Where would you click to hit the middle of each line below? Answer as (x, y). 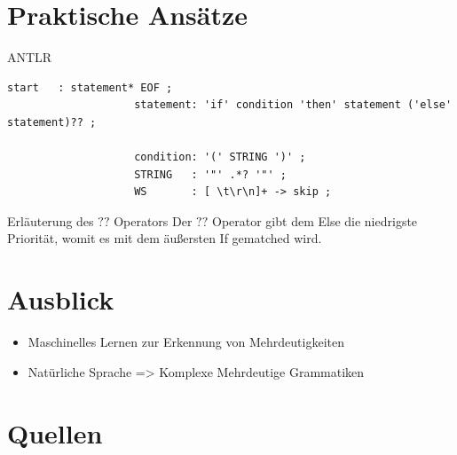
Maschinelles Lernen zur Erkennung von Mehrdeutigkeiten (186, 342)
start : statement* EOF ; (90, 87)
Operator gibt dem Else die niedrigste (315, 220)
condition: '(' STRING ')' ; (220, 157)
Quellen (55, 432)
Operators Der (153, 220)
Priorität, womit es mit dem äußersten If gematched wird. (165, 238)
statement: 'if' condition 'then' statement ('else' (293, 105)
